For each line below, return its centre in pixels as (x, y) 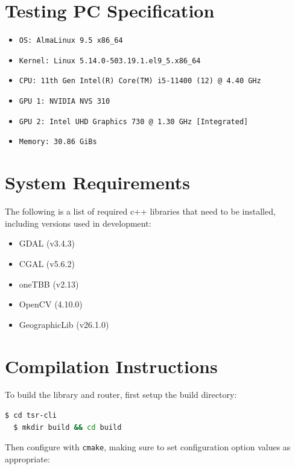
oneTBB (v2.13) (49, 284)
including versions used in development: (78, 223)
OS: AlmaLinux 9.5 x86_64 (71, 41)
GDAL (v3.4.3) (47, 243)
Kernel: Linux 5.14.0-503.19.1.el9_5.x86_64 (110, 61)
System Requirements (97, 182)
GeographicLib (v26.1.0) (64, 324)
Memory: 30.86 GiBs (58, 142)
